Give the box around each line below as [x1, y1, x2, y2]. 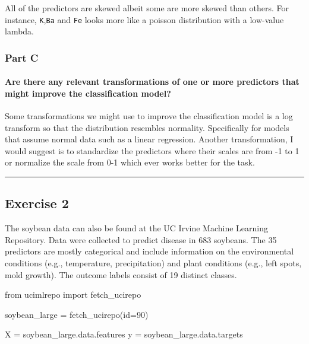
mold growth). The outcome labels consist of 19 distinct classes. [5, 268, 237, 281]
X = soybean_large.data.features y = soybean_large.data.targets [5, 328, 243, 340]
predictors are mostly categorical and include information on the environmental [5, 245, 294, 257]
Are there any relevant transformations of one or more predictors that [5, 75, 299, 88]
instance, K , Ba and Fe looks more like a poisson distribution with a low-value [5, 13, 284, 26]
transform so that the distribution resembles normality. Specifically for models [5, 121, 289, 133]
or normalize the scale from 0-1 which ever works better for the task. [5, 156, 255, 168]
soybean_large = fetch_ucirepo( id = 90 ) [5, 308, 149, 320]
